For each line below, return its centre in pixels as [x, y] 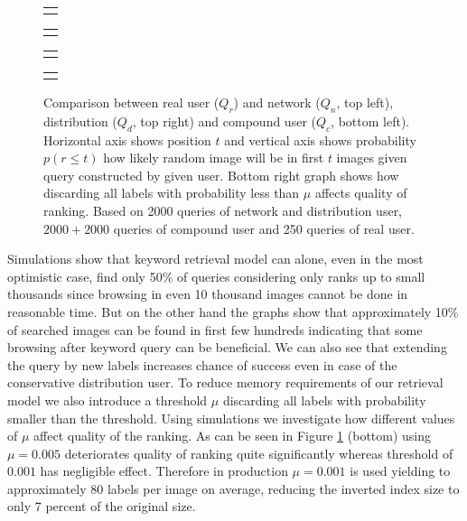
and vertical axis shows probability [320, 140]
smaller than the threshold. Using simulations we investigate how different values [231, 418]
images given [372, 158]
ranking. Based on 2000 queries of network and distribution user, [223, 210]
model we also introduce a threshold [107, 400]
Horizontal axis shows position [127, 140]
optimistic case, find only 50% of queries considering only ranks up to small [216, 276]
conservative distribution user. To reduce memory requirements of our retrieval [225, 382]
